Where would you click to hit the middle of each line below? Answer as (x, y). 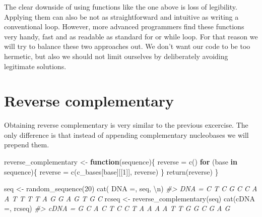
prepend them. (27, 145)
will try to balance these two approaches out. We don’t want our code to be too (127, 46)
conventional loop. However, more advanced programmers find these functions (124, 26)
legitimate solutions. (35, 66)
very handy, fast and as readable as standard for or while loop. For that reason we (131, 36)
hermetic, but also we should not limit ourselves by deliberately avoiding (116, 56)
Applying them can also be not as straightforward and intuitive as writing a (121, 16)
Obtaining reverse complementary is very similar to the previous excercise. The (126, 125)
